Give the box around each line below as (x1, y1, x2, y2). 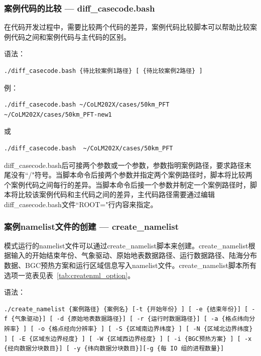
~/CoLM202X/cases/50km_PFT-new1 (4, 111, 112, 118)
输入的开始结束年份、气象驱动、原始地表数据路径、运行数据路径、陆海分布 (11, 250, 257, 260)
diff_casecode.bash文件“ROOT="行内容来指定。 (4, 199, 158, 209)
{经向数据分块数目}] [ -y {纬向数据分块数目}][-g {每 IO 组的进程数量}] (4, 345, 224, 352)
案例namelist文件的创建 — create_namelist (4, 220, 179, 233)
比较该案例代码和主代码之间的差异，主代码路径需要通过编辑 (18, 189, 215, 200)
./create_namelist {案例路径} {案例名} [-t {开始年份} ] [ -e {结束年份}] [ (4, 305, 248, 313)
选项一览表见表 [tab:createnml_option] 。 (4, 270, 135, 280)
